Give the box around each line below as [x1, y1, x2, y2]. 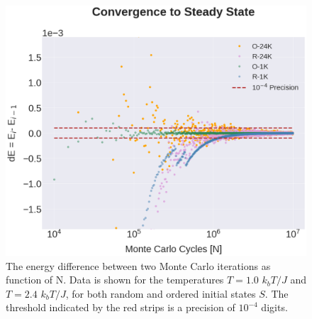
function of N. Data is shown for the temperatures [6, 272, 224, 287]
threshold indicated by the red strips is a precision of [6, 300, 235, 315]
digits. [261, 300, 288, 315]
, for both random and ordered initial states [65, 286, 256, 301]
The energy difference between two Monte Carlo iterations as [6, 258, 271, 273]
